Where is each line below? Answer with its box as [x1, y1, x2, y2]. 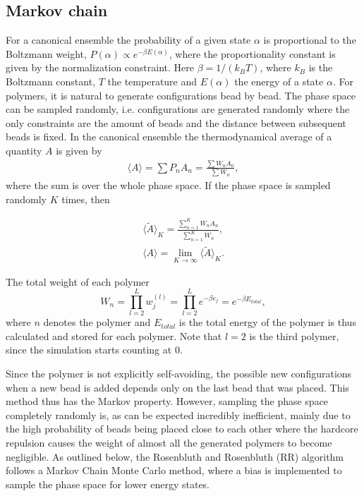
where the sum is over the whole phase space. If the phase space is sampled [6, 178, 331, 193]
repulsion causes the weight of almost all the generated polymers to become [6, 435, 332, 450]
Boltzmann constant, [6, 73, 96, 88]
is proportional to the [263, 32, 356, 47]
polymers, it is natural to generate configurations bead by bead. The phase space [6, 87, 356, 102]
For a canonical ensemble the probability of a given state [6, 32, 251, 47]
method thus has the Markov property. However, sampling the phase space [6, 394, 329, 409]
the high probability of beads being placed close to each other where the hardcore [6, 421, 358, 436]
